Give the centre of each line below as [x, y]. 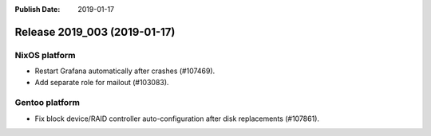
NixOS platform [45, 55]
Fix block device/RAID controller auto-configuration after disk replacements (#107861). [177, 119]
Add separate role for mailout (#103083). [102, 82]
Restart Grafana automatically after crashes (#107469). [125, 71]
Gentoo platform [47, 103]
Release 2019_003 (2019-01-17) [95, 32]
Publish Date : [38, 9]
